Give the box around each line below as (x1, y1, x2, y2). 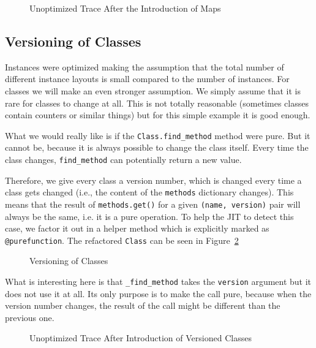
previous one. (5, 311, 55, 323)
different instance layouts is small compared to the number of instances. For (5, 72, 290, 85)
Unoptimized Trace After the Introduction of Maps (29, 2, 221, 14)
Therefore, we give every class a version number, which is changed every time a (5, 173, 302, 186)
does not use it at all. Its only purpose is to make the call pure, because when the (5, 287, 312, 300)
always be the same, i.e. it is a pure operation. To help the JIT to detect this (5, 210, 294, 222)
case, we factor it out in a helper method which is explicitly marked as (5, 222, 269, 235)
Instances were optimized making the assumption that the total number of (5, 60, 284, 73)
